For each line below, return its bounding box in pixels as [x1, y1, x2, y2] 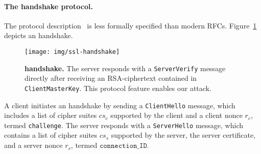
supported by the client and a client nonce [110, 110, 243, 120]
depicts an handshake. [4, 30, 73, 41]
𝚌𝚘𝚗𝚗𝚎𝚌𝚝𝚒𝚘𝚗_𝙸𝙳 [99, 142, 147, 150]
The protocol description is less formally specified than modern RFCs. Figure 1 [4, 20, 257, 30]
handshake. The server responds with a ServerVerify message [25, 63, 226, 73]
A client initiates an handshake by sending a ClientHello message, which [4, 100, 235, 110]
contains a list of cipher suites [4, 130, 98, 140]
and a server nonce [4, 140, 63, 150]
